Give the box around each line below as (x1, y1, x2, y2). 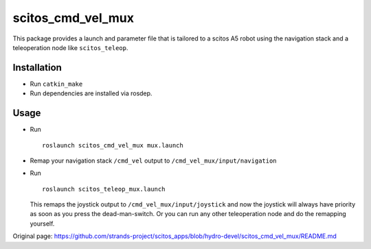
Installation (12, 62, 62, 73)
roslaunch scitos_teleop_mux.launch (42, 185, 166, 193)
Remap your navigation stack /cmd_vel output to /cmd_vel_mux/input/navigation (30, 156, 278, 165)
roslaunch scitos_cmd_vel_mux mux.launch (42, 141, 183, 149)
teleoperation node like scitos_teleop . (12, 43, 128, 51)
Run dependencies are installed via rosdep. (30, 89, 153, 97)
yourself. (30, 220, 55, 228)
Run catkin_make (30, 80, 83, 88)
